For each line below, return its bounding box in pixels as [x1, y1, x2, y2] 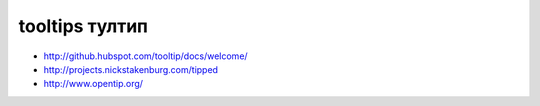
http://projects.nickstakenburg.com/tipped [43, 63, 219, 75]
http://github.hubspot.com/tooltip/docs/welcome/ [43, 50, 249, 62]
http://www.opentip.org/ [43, 78, 144, 90]
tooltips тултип [18, 15, 149, 37]
